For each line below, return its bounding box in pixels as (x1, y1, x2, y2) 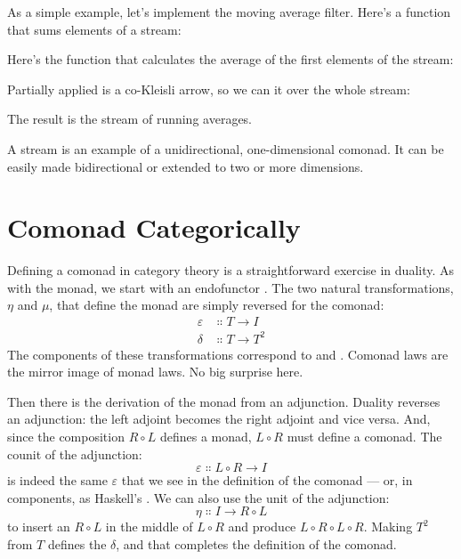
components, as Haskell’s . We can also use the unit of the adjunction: (7, 488, 390, 506)
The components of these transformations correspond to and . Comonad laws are (7, 344, 449, 363)
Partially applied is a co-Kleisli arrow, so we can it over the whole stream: (7, 79, 410, 98)
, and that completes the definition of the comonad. (116, 534, 397, 553)
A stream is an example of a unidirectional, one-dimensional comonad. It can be (7, 139, 444, 158)
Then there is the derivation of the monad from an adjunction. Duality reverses (7, 392, 441, 410)
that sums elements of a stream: (7, 20, 182, 38)
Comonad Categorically (7, 209, 301, 246)
